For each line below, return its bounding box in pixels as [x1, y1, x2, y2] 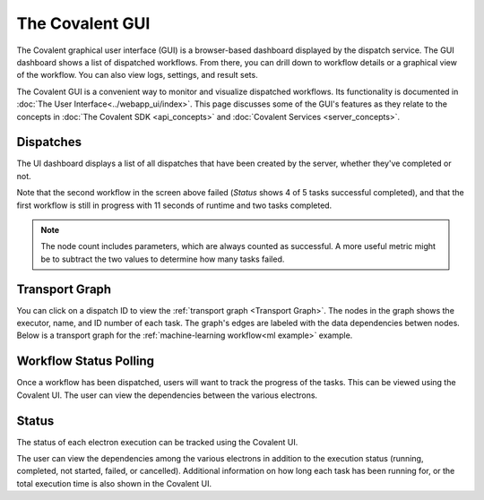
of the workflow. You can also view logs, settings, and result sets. [16, 70, 259, 81]
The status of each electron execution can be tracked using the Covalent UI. [16, 436, 298, 447]
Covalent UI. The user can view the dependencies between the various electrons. [16, 390, 318, 401]
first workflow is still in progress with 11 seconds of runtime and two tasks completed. [16, 200, 333, 211]
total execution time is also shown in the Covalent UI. [16, 478, 212, 488]
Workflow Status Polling [16, 354, 155, 369]
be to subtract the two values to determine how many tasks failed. [40, 254, 285, 264]
